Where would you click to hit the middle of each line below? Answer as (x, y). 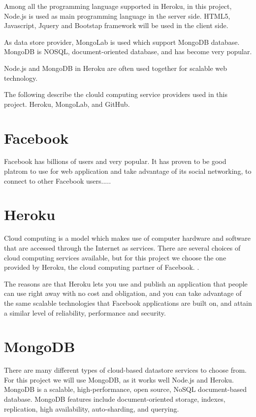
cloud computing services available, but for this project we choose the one (115, 257)
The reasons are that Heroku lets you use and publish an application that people (126, 283)
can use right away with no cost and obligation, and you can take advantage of (123, 293)
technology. (21, 78)
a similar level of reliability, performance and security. (85, 312)
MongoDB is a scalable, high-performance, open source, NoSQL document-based (125, 389)
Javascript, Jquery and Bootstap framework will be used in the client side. (116, 25)
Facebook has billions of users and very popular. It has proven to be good (115, 161)
